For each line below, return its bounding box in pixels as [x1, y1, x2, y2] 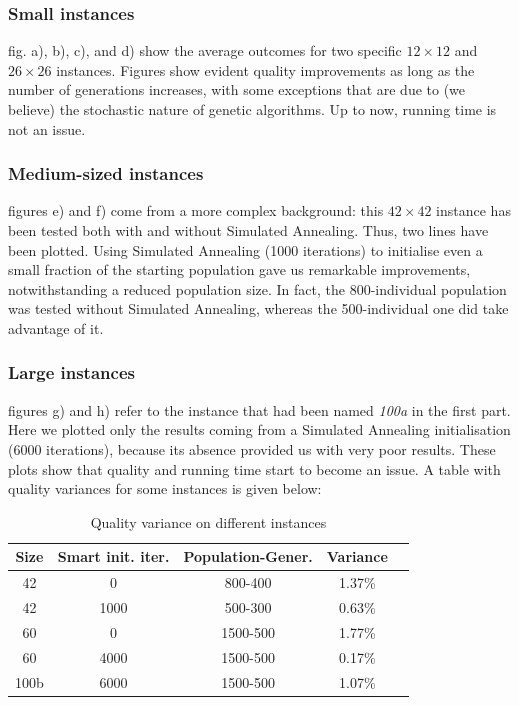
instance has [436, 200, 511, 221]
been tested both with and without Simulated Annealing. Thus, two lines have [8, 220, 489, 240]
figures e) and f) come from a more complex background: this [8, 200, 384, 221]
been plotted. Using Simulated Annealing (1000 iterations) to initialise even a [8, 239, 483, 260]
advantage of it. [8, 317, 104, 338]
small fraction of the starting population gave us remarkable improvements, [8, 259, 471, 280]
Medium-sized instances [8, 161, 204, 186]
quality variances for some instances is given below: [8, 478, 322, 499]
